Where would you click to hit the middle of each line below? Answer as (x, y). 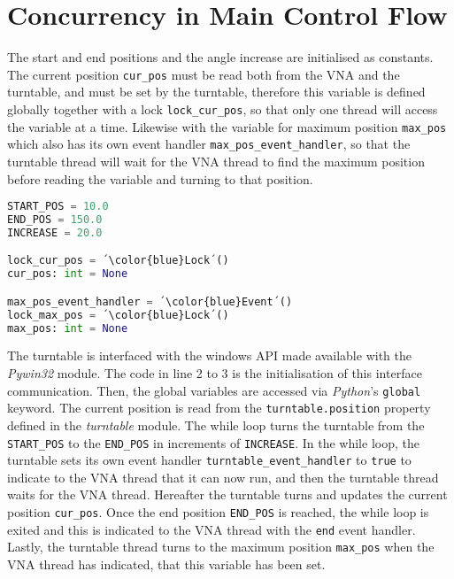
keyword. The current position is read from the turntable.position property (219, 408)
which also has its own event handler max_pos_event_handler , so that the (209, 144)
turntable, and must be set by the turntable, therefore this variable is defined (216, 92)
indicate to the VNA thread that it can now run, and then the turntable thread (223, 477)
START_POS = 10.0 (58, 207)
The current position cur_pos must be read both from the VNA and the (204, 74)
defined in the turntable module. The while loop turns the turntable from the (216, 425)
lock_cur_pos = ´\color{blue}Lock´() (118, 261)
